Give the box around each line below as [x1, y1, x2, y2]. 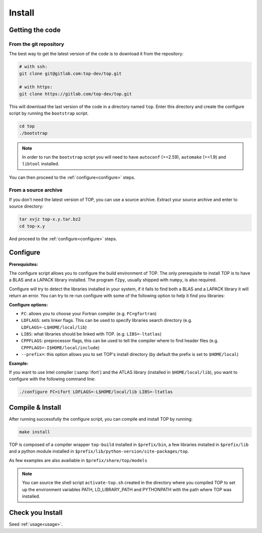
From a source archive [9, 186, 63, 193]
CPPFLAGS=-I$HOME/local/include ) [21, 344, 99, 350]
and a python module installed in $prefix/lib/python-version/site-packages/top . [9, 448, 189, 454]
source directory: [9, 203, 44, 209]
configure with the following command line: [9, 376, 96, 382]
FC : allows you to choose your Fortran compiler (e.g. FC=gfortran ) [21, 310, 157, 316]
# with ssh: [19, 64, 48, 70]
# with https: [19, 84, 53, 90]
